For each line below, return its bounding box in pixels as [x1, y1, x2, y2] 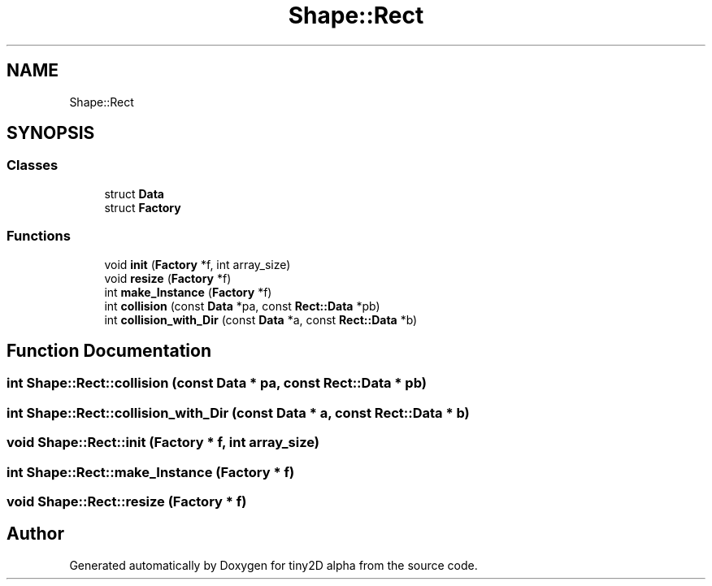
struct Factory [104, 200, 181, 215]
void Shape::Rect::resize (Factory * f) [7, 493, 247, 510]
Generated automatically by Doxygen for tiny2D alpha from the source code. [69, 558, 478, 572]
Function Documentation [7, 340, 211, 361]
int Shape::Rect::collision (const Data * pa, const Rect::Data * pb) [7, 375, 427, 392]
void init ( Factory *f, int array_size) [104, 257, 291, 271]
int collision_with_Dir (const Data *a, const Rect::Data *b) [104, 312, 418, 327]
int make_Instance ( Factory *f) [104, 284, 272, 299]
